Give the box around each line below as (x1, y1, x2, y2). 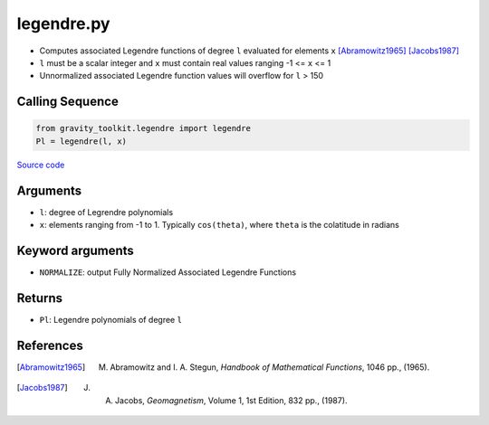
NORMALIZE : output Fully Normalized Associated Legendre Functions (39, 267, 297, 278)
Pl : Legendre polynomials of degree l (39, 314, 183, 325)
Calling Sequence (16, 94, 120, 109)
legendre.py (16, 14, 110, 33)
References (16, 337, 83, 353)
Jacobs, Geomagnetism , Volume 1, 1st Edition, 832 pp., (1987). (114, 394, 348, 406)
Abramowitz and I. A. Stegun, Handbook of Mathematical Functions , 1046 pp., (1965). (110, 362, 430, 373)
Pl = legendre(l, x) (35, 136, 127, 146)
